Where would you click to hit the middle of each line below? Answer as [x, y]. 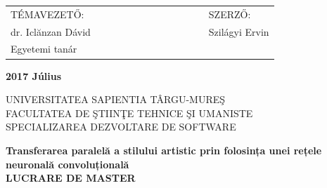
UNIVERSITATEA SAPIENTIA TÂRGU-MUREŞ [116, 99]
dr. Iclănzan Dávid [51, 31]
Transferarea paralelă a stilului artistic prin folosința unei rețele [164, 150]
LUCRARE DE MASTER [71, 178]
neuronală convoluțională [68, 164]
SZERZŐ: [230, 14]
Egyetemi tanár [44, 49]
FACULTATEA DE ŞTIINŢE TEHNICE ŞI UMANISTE [129, 113]
